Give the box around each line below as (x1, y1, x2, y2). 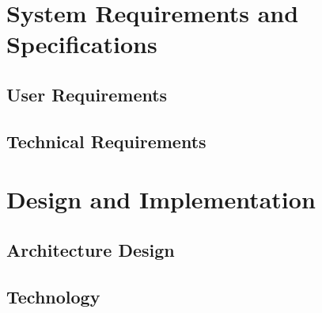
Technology (6, 284, 100, 308)
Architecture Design (6, 237, 175, 261)
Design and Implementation (6, 183, 316, 216)
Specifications (6, 28, 157, 60)
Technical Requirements (6, 128, 206, 153)
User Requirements (6, 82, 168, 106)
